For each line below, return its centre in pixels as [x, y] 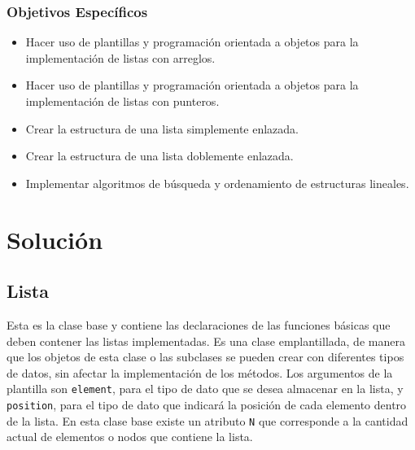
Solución [55, 239]
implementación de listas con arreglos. [120, 57]
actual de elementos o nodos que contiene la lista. [130, 437]
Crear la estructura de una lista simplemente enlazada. [162, 128]
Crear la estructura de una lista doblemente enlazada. [159, 156]
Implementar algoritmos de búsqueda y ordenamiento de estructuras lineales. [217, 183]
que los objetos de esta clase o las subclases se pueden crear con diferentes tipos [205, 357]
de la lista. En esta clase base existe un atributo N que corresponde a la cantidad [207, 420]
